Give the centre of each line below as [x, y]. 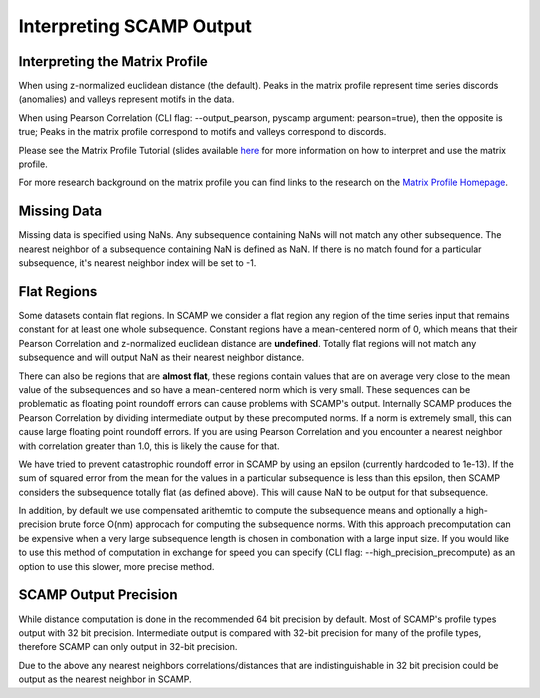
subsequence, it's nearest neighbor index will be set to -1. [137, 263]
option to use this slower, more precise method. [116, 566]
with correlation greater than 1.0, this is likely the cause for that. [149, 446]
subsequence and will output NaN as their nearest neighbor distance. [161, 357]
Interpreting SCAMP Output [135, 26]
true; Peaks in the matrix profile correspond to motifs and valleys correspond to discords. [202, 132]
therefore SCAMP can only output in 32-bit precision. [128, 647]
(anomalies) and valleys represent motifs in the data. [126, 99]
